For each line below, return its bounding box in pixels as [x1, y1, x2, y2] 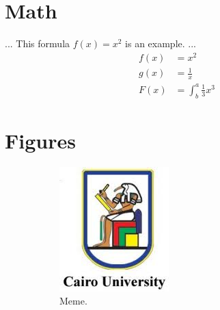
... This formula [5, 36, 70, 51]
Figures [5, 126, 76, 154]
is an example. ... [125, 36, 196, 51]
